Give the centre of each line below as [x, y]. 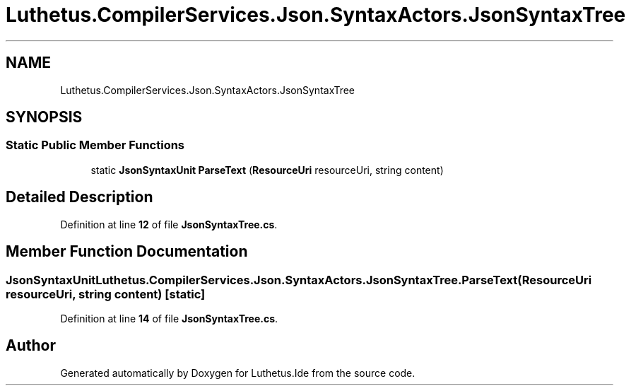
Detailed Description [79, 197]
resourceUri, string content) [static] [106, 294]
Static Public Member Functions [95, 145]
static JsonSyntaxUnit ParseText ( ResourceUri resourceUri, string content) [267, 170]
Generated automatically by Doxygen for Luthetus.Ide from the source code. [238, 373]
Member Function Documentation [127, 252]
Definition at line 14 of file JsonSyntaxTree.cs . [169, 318]
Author [31, 346]
